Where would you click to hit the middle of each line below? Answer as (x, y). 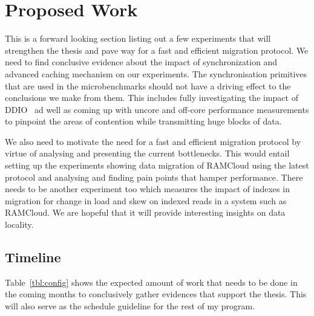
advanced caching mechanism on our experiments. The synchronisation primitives (156, 73)
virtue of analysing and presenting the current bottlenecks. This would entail (147, 153)
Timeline (33, 257)
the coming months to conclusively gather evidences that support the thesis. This (156, 294)
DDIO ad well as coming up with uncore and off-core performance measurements (157, 109)
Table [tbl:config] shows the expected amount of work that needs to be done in (151, 282)
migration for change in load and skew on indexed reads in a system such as (146, 200)
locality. (19, 224)
